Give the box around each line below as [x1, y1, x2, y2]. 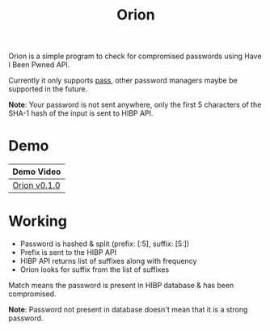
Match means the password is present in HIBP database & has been [8, 281, 234, 291]
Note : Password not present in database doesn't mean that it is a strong [8, 305, 248, 315]
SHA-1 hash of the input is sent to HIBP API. [8, 108, 154, 118]
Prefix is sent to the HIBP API [19, 248, 117, 257]
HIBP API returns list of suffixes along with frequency [19, 257, 197, 266]
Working [8, 212, 67, 231]
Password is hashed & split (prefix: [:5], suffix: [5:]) [19, 239, 190, 248]
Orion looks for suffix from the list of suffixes [19, 265, 170, 274]
